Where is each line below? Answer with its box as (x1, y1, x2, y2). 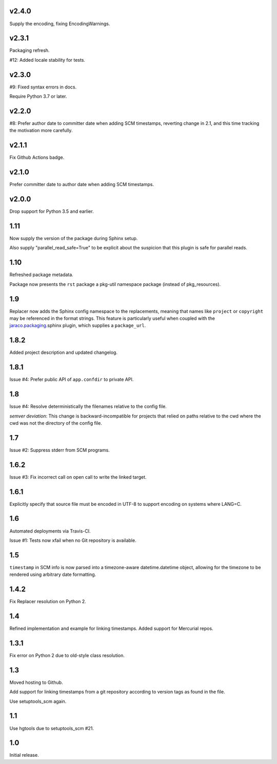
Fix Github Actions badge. (9, 154, 65, 160)
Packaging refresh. (9, 47, 50, 53)
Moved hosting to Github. (9, 679, 64, 685)
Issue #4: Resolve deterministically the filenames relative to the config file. (9, 404, 167, 410)
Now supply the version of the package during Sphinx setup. (9, 235, 138, 242)
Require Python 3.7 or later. (9, 93, 67, 100)
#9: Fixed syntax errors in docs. (9, 84, 77, 90)
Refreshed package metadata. (9, 271, 74, 278)
